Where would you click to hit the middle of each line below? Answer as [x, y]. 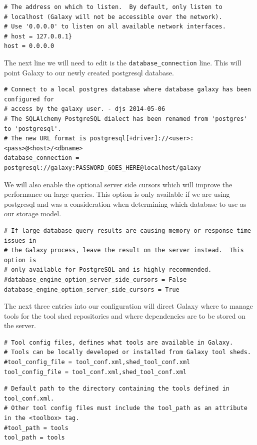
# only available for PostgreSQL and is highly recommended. [108, 270]
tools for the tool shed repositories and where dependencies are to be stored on [125, 315]
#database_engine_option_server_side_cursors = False [95, 279]
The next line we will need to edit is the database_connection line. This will [123, 62]
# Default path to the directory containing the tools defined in [117, 389]
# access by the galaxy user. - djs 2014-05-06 [85, 109]
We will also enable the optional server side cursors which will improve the [118, 184]
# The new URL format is [45, 139]
